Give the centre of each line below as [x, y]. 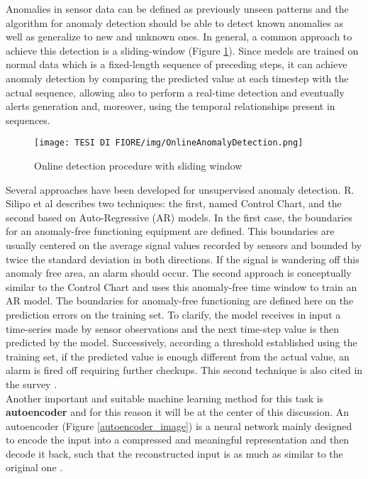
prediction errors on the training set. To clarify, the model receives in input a [173, 314]
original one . [34, 467]
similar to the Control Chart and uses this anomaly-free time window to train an [182, 286]
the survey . [32, 384]
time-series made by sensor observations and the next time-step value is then [173, 328]
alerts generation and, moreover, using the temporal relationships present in [171, 106]
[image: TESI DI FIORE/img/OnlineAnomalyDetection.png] [169, 143]
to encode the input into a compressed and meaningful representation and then [178, 440]
